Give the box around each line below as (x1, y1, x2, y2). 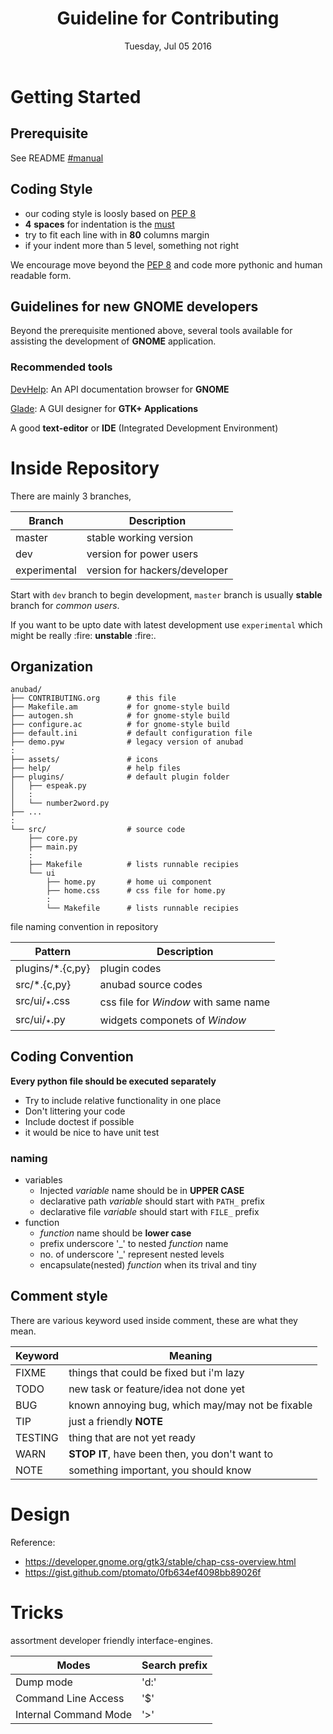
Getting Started (10, 85, 142, 108)
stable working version (86, 530, 194, 544)
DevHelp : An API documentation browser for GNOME (10, 383, 230, 395)
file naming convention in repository (10, 921, 159, 933)
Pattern (34, 945, 72, 959)
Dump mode (15, 1675, 73, 1689)
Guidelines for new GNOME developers (10, 298, 259, 315)
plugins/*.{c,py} (15, 962, 91, 976)
